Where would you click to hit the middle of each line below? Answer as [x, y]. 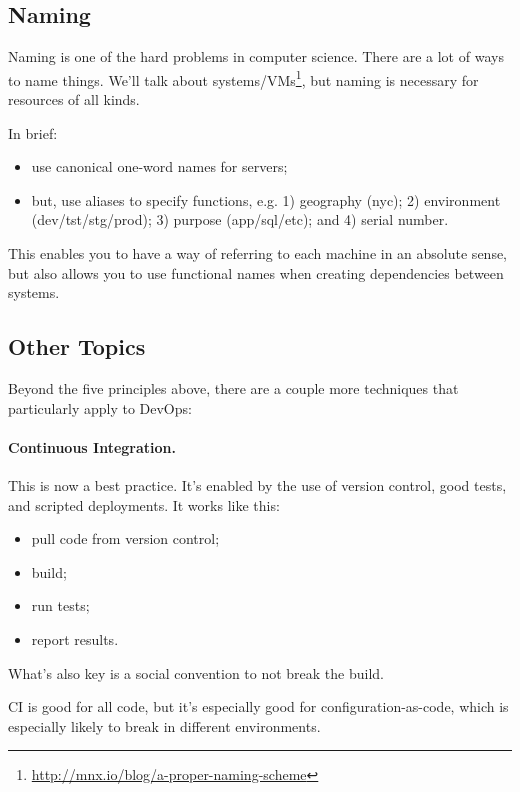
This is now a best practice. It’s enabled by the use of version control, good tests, [257, 484]
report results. [75, 638]
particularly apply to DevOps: [100, 407]
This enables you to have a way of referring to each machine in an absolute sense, [257, 253]
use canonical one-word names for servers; [159, 166]
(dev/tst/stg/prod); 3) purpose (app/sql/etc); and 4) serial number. [240, 219]
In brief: [33, 132]
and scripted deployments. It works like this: [144, 504]
